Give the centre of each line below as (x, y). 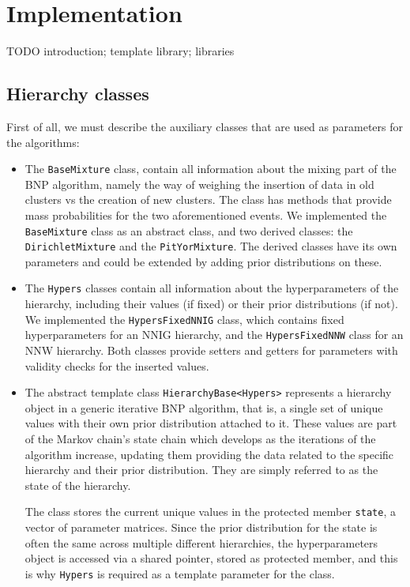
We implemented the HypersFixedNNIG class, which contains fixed (184, 319)
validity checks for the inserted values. (117, 365)
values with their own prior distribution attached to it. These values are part (211, 423)
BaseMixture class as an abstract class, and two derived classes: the (189, 230)
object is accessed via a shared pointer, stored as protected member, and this (211, 558)
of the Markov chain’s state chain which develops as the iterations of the (200, 439)
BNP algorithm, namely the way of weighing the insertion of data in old (199, 184)
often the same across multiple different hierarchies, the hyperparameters (201, 542)
